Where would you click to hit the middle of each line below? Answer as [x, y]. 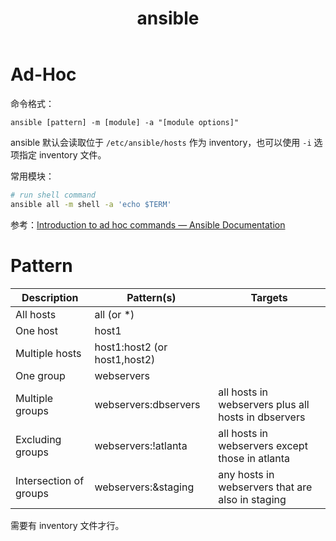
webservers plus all [264, 404]
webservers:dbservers [147, 404]
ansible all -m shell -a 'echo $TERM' [91, 204]
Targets [269, 297]
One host [37, 330]
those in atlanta [254, 458]
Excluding [38, 439]
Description [50, 297]
